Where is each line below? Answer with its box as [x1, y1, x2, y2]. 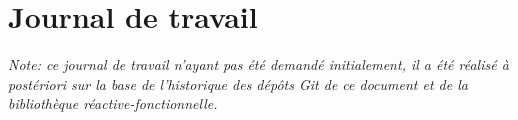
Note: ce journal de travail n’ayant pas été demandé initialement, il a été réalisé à [8, 54, 509, 75]
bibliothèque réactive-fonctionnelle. [8, 93, 218, 114]
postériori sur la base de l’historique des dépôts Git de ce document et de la [8, 73, 468, 94]
